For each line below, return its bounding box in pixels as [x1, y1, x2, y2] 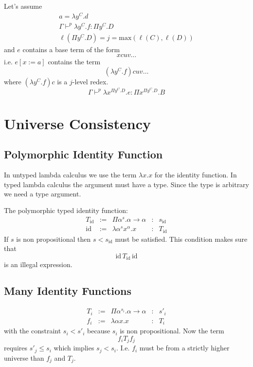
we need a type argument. [4, 189, 81, 199]
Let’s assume [4, 1, 42, 11]
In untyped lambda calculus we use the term [4, 170, 137, 180]
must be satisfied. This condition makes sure [115, 233, 248, 244]
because [87, 326, 110, 336]
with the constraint [4, 326, 61, 336]
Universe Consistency [4, 113, 151, 133]
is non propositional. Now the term [120, 326, 224, 336]
